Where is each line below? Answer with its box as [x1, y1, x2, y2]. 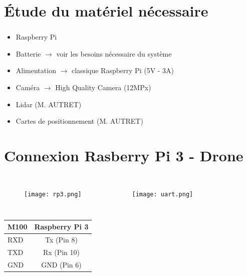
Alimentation [16, 65, 56, 76]
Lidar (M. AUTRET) [16, 99, 82, 109]
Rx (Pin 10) [43, 246, 80, 257]
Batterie [16, 48, 41, 59]
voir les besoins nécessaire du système [56, 48, 172, 59]
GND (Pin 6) [41, 259, 82, 269]
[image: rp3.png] [24, 190, 82, 198]
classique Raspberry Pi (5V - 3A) [71, 65, 174, 76]
